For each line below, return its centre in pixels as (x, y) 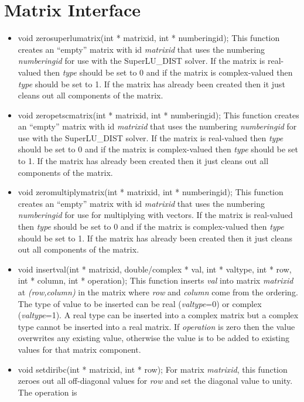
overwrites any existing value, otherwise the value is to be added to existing (154, 338)
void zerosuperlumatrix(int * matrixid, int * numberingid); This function (149, 38)
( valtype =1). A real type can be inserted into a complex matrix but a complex (158, 315)
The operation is (47, 392)
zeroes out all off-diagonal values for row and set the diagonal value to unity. (155, 381)
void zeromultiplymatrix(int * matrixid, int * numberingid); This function (151, 192)
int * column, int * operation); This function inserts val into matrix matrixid (156, 280)
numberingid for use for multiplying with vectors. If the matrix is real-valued (155, 215)
